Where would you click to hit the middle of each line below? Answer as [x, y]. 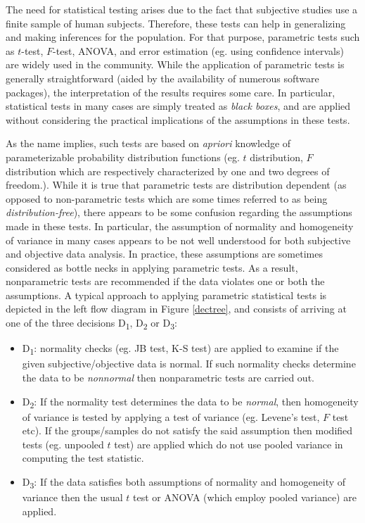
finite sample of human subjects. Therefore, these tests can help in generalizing [176, 23]
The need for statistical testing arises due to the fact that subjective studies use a [182, 9]
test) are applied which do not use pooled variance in [229, 444]
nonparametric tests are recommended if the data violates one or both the [165, 281]
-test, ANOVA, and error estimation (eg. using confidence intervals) [198, 50]
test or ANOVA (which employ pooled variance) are [245, 497]
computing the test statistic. [83, 458]
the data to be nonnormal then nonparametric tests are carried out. [168, 377]
